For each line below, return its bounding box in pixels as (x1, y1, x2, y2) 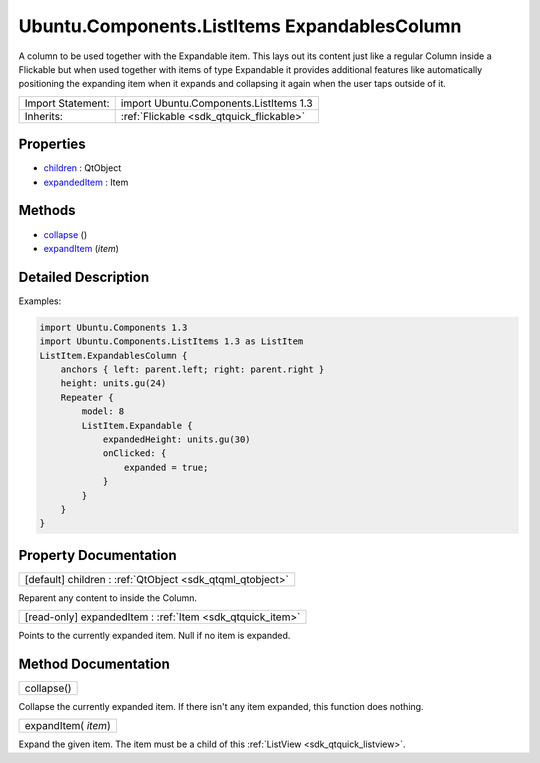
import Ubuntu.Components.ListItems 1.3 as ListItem (39, 336, 304, 347)
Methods (18, 202, 76, 219)
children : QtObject (43, 162, 122, 174)
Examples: (18, 295, 62, 307)
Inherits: (24, 109, 64, 123)
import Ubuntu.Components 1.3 (39, 321, 188, 333)
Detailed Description (18, 268, 150, 285)
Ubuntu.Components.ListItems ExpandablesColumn (18, 15, 462, 37)
